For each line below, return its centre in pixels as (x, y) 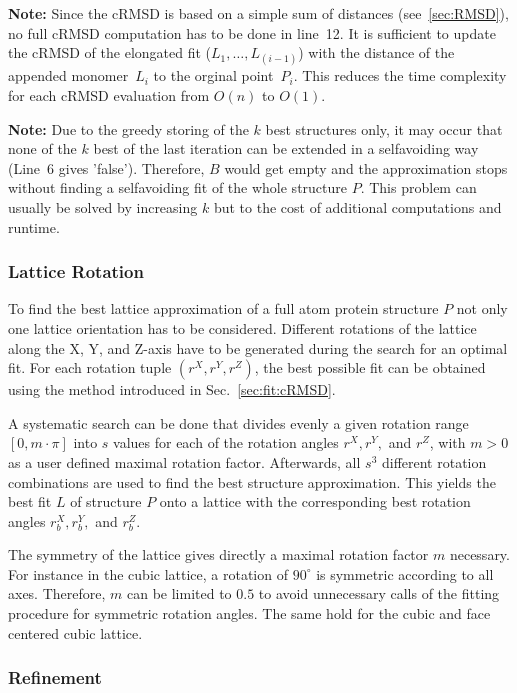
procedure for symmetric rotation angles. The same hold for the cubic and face (249, 613)
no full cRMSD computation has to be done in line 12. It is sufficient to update (252, 32)
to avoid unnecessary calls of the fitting (379, 593)
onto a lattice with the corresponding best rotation (315, 501)
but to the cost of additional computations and (357, 206)
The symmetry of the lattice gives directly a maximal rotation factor (218, 554)
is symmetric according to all (405, 573)
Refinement (55, 677)
